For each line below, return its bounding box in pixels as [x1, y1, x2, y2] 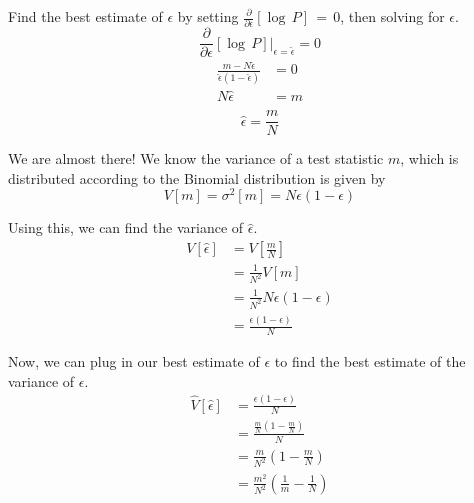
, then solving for [340, 6, 445, 26]
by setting [177, 6, 239, 26]
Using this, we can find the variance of [8, 217, 244, 238]
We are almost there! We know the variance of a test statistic [8, 148, 384, 169]
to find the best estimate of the [274, 351, 466, 372]
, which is [400, 148, 459, 169]
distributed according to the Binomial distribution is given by [8, 167, 386, 188]
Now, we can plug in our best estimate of [8, 351, 260, 372]
